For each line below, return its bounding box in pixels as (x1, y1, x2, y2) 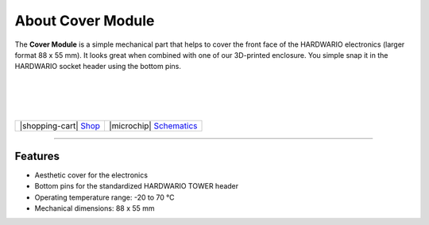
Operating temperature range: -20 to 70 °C (34, 193, 175, 202)
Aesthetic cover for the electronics (34, 170, 149, 180)
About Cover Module (14, 12, 155, 29)
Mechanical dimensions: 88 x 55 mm (34, 203, 155, 213)
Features (14, 149, 60, 162)
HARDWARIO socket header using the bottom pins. (14, 62, 182, 71)
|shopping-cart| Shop (19, 120, 101, 132)
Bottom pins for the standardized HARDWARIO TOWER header (34, 181, 239, 191)
